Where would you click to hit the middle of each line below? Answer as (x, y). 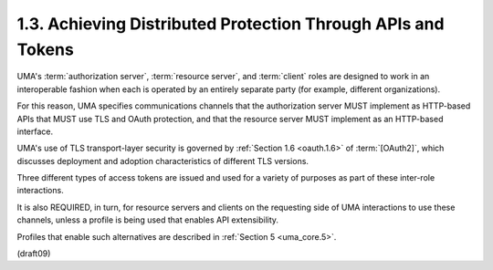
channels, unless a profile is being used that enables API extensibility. (147, 220)
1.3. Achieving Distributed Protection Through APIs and (231, 24)
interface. (35, 131)
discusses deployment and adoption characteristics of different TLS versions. (163, 161)
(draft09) (34, 254)
